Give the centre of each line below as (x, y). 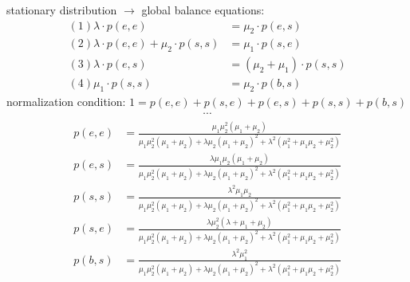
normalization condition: (66, 102)
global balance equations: (203, 10)
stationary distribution (62, 10)
